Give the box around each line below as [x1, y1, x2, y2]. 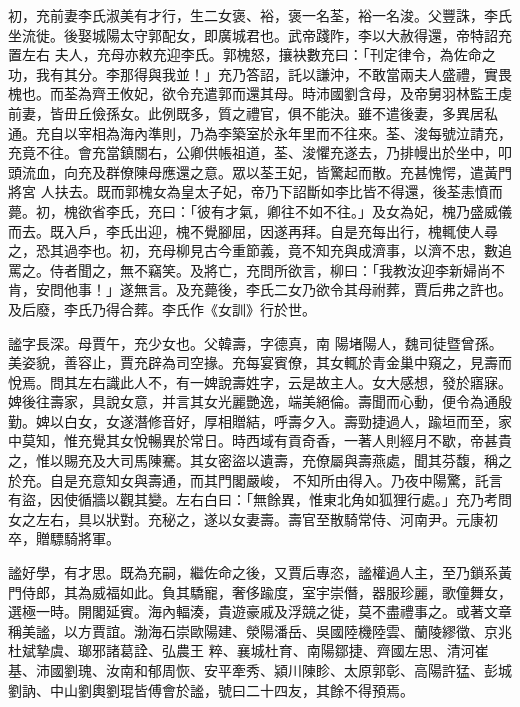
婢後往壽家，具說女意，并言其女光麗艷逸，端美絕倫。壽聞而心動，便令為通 [8, 391, 498, 412]
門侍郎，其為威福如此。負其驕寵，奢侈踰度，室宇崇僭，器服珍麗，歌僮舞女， [8, 581, 512, 602]
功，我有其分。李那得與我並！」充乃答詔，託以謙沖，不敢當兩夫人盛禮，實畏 [8, 63, 512, 84]
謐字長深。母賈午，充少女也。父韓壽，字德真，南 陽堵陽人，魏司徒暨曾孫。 [8, 332, 503, 353]
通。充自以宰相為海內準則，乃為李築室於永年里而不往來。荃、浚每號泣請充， [8, 122, 512, 143]
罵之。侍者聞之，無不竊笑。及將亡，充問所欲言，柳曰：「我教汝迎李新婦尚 [8, 259, 491, 280]
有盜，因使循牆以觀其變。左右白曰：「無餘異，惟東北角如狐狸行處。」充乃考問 [8, 489, 512, 510]
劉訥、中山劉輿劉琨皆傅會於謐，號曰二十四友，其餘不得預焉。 [8, 679, 414, 700]
